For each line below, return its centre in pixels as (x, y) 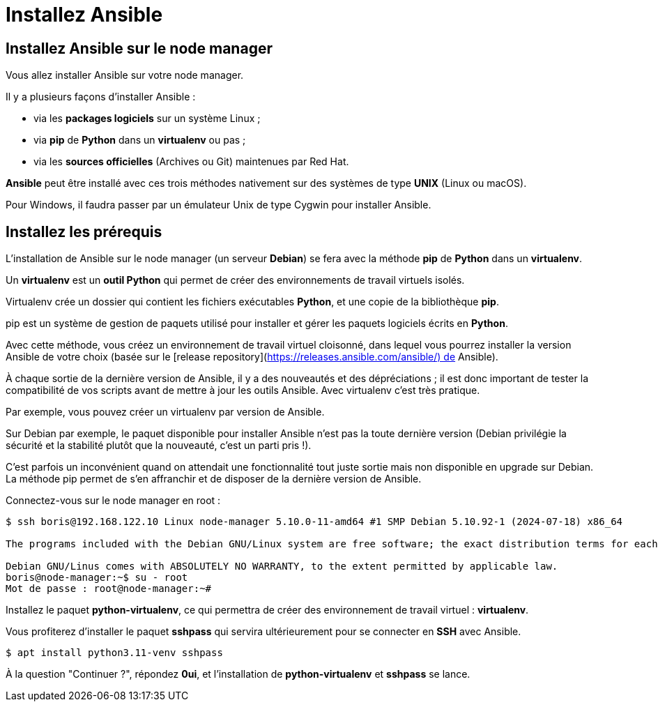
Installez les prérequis (84, 231)
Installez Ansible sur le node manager (139, 48)
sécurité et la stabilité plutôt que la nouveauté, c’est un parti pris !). (159, 446)
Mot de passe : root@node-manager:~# (109, 589)
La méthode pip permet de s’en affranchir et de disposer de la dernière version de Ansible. (214, 479)
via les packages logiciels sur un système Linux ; (147, 119)
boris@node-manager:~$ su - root (97, 578)
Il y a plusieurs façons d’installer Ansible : (101, 97)
